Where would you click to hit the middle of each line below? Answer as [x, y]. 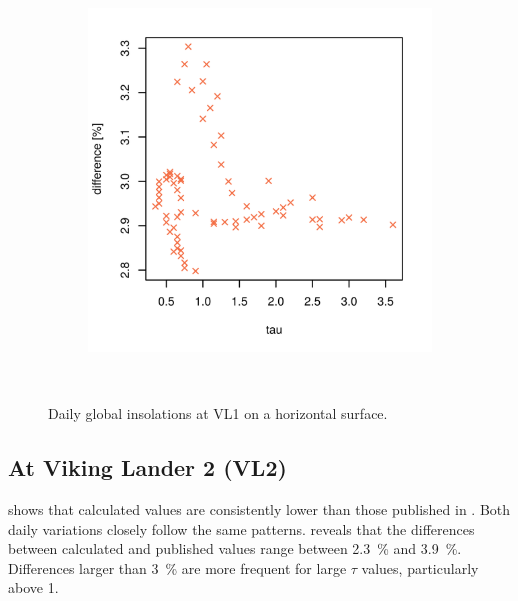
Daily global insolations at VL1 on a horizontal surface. [218, 413]
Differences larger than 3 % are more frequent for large [177, 567]
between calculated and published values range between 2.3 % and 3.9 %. [235, 548]
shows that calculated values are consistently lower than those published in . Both [259, 508]
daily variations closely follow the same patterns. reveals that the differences [241, 528]
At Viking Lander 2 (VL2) [147, 467]
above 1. [33, 587]
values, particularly [420, 567]
